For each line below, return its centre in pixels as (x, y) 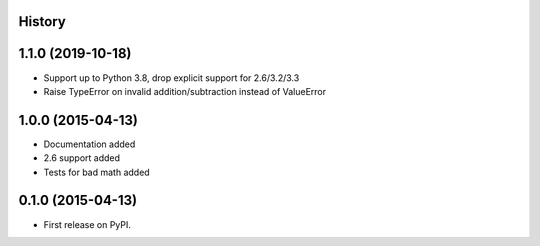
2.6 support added (81, 158)
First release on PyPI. (87, 224)
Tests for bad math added (96, 172)
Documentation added (89, 144)
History (42, 21)
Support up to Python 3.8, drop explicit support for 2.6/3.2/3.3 (171, 77)
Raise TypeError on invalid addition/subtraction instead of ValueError (185, 91)
